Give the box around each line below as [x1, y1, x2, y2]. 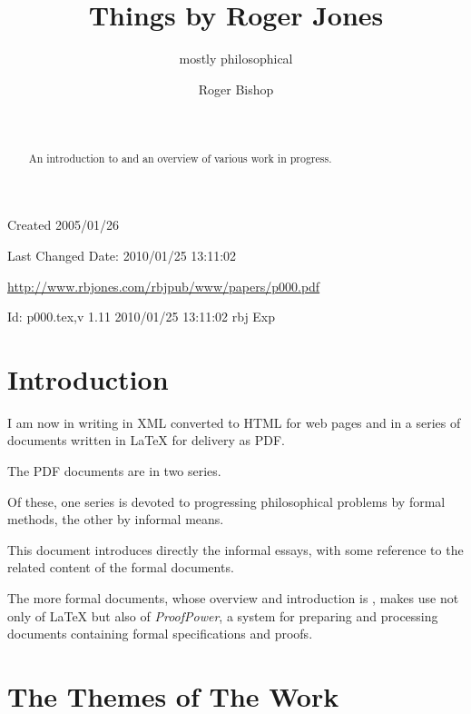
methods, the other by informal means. [7, 510, 224, 529]
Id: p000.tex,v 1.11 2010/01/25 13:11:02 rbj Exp [7, 307, 276, 326]
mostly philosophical [179, 49, 293, 68]
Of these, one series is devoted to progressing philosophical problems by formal [7, 491, 446, 511]
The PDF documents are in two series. [7, 461, 221, 481]
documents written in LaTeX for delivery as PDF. [7, 431, 285, 450]
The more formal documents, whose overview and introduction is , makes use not [7, 589, 459, 608]
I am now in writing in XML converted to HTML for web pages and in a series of [7, 412, 461, 431]
